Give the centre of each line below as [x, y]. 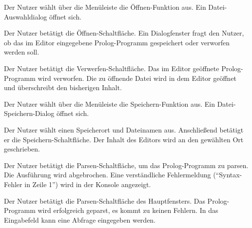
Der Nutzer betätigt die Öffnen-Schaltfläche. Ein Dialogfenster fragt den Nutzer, [124, 33]
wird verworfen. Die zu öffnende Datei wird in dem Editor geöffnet [137, 78]
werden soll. [22, 52]
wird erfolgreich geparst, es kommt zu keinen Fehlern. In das [128, 210]
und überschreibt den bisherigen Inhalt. [63, 87]
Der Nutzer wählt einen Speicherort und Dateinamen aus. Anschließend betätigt [124, 129]
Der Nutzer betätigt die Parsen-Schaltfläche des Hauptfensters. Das [105, 200]
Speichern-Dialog [29, 113]
